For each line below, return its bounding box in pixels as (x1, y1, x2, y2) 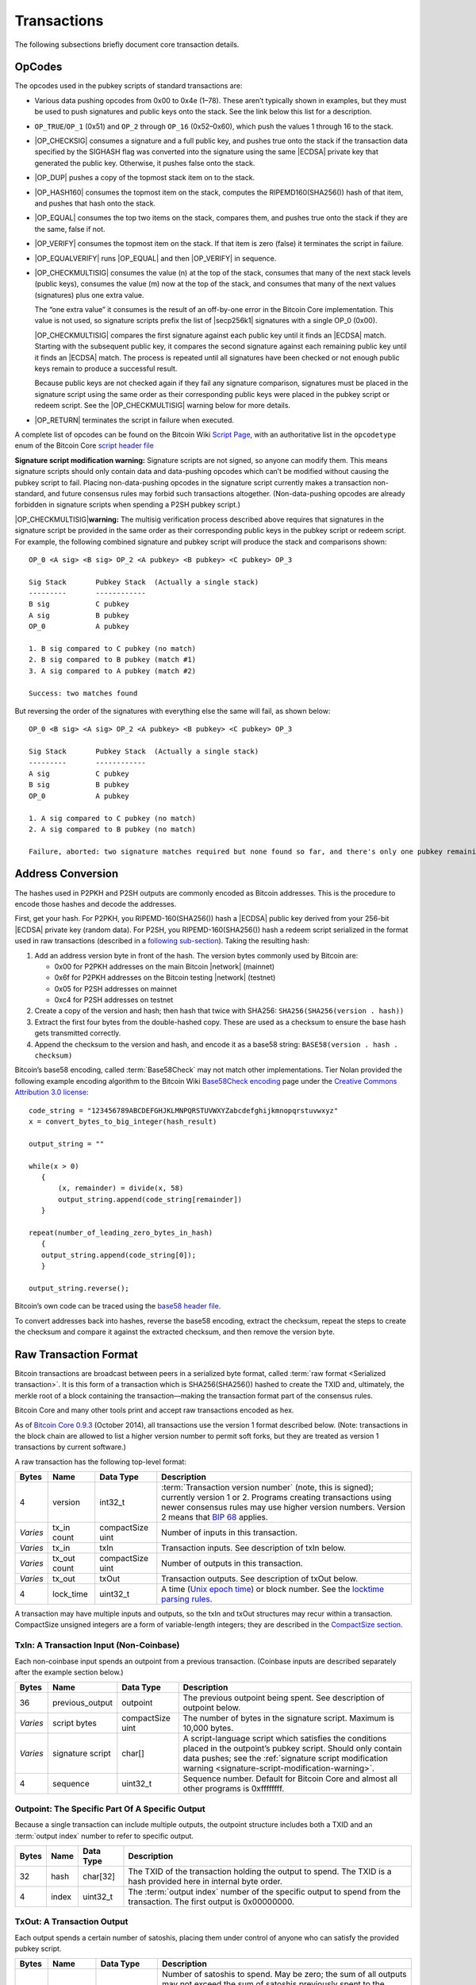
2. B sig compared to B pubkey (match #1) (29, 655, 197, 665)
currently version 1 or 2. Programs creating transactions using (161, 1492, 392, 1503)
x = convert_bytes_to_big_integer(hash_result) (29, 1117, 217, 1126)
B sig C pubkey (29, 599, 130, 609)
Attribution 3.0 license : (14, 1088, 89, 1097)
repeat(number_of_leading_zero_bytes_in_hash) (29, 1228, 213, 1237)
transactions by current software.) (14, 1442, 126, 1452)
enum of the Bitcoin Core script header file (14, 441, 154, 450)
